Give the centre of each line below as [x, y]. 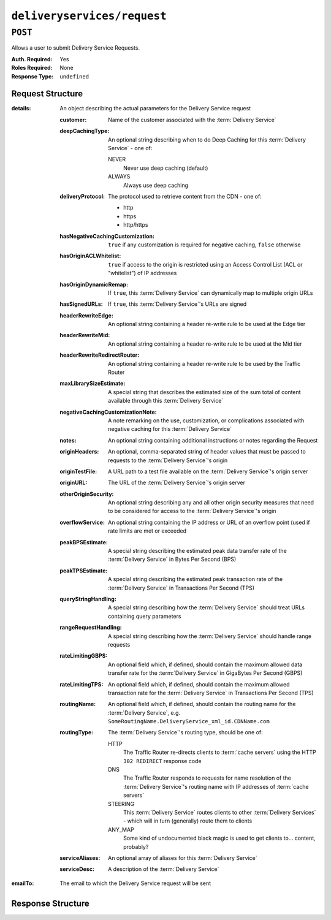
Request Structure [47, 94]
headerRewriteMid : [85, 335]
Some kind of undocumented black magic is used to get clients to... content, [219, 838]
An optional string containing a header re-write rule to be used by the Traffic [204, 363]
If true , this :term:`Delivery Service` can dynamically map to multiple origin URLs [211, 293]
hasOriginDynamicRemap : [94, 284]
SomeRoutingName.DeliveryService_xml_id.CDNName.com [189, 721]
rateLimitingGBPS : [84, 656]
